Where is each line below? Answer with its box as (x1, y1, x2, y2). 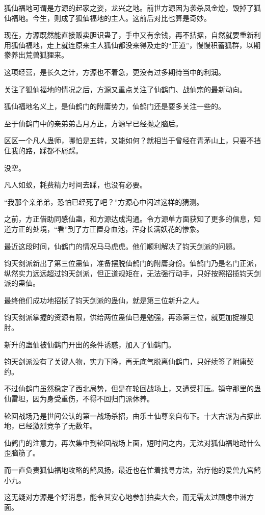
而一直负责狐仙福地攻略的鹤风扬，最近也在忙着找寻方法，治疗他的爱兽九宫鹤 (4, 465, 261, 475)
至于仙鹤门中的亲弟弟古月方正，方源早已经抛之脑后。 (4, 118, 182, 128)
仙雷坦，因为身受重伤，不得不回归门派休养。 (4, 393, 154, 404)
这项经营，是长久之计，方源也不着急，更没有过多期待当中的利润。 (4, 66, 225, 77)
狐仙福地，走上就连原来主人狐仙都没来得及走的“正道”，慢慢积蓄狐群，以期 (11, 39, 261, 50)
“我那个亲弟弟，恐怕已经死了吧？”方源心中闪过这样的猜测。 (4, 196, 204, 207)
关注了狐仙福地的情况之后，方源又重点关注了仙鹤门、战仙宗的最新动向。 (4, 84, 247, 94)
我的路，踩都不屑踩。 (11, 145, 83, 155)
